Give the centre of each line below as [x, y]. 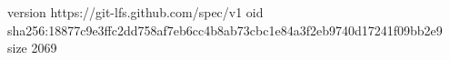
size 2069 [32, 48]
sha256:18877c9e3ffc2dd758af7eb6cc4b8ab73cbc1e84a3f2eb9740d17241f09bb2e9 [225, 30]
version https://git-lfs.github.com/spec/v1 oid [135, 12]
